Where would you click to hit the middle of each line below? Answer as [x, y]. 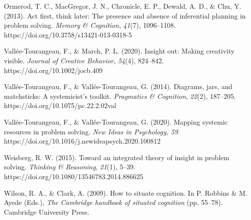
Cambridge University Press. [47, 211]
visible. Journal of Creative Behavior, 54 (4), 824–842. [84, 60]
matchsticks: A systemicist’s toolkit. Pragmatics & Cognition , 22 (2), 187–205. [120, 96]
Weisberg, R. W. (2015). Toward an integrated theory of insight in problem [117, 157]
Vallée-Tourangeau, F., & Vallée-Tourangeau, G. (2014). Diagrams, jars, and [118, 86]
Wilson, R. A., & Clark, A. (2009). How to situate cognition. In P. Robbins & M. [126, 192]
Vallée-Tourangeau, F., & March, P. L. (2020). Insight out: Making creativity [119, 51]
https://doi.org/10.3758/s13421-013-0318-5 [68, 34]
